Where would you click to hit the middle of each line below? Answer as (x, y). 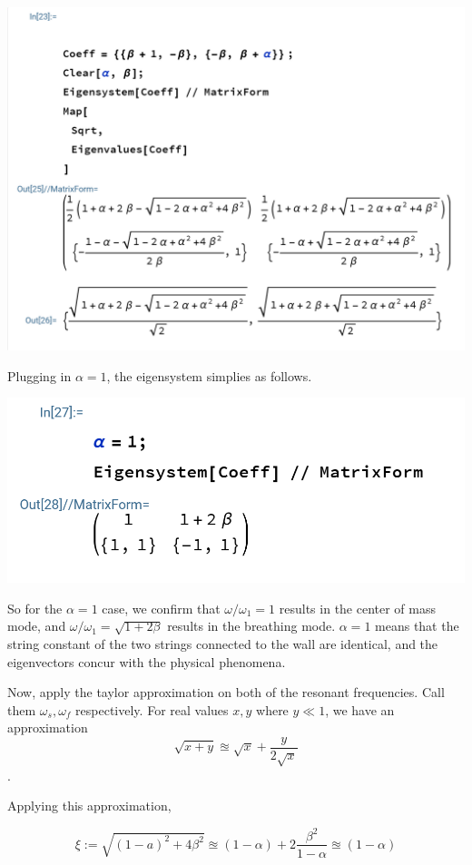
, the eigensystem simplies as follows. (209, 375)
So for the (35, 608)
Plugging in (39, 375)
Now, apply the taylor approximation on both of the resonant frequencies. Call (226, 692)
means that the (417, 626)
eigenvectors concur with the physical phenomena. (147, 661)
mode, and (37, 626)
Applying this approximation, (89, 806)
